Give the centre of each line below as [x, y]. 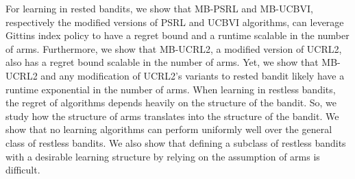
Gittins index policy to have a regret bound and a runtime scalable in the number [177, 35]
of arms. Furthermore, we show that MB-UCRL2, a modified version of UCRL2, [174, 48]
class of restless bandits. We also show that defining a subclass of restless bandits [176, 142]
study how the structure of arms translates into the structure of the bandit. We [172, 116]
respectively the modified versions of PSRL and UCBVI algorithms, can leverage [175, 22]
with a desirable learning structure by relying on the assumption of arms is [163, 156]
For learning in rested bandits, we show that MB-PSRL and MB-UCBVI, [159, 8]
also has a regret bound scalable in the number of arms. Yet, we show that [162, 62]
